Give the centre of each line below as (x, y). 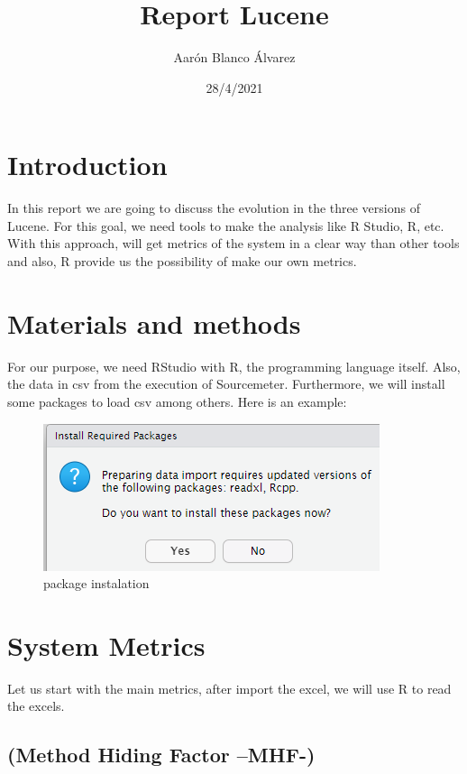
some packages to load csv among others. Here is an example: (177, 401)
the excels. (36, 706)
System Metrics (106, 645)
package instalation (96, 583)
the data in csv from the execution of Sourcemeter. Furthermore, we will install (226, 384)
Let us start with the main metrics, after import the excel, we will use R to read (229, 688)
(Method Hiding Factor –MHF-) (161, 755)
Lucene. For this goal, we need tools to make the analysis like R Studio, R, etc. (226, 225)
